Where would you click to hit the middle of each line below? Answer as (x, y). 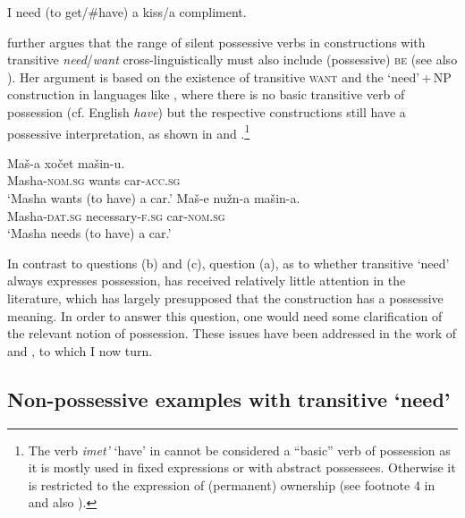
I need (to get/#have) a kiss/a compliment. (127, 12)
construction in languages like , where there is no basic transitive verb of (206, 94)
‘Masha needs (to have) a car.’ (89, 233)
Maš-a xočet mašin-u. (66, 162)
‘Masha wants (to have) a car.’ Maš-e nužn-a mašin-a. (154, 198)
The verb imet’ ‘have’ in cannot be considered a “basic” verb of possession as (239, 450)
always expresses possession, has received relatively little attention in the (207, 280)
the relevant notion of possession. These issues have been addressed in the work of (232, 333)
